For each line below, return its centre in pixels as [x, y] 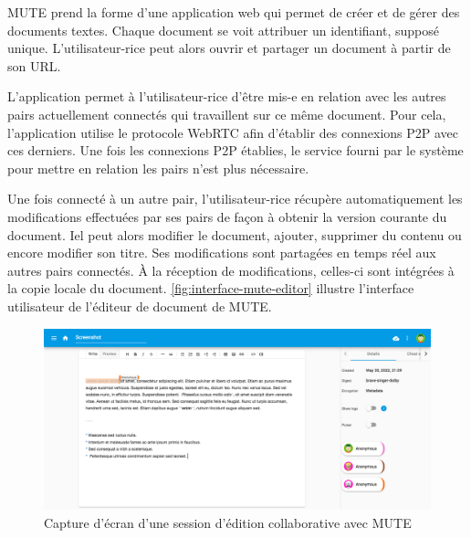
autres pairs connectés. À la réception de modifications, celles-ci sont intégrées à [231, 270]
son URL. [34, 65]
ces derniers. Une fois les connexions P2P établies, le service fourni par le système [235, 150]
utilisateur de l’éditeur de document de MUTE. [140, 306]
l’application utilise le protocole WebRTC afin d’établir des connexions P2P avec [233, 132]
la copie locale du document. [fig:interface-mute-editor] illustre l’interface [211, 288]
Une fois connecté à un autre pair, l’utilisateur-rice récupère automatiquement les [235, 199]
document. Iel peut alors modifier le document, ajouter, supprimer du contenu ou [235, 234]
